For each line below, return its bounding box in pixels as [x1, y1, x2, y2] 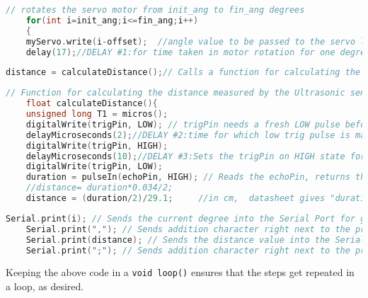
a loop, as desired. [6, 279, 84, 294]
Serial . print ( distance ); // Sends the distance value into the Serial [25, 234, 366, 245]
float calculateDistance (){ [25, 98, 158, 109]
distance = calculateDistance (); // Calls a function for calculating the [6, 67, 361, 78]
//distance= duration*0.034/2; [25, 183, 173, 193]
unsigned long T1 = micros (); [25, 109, 168, 119]
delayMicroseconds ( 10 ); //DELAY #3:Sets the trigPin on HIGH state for [25, 151, 366, 161]
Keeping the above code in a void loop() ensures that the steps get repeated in [6, 265, 355, 280]
